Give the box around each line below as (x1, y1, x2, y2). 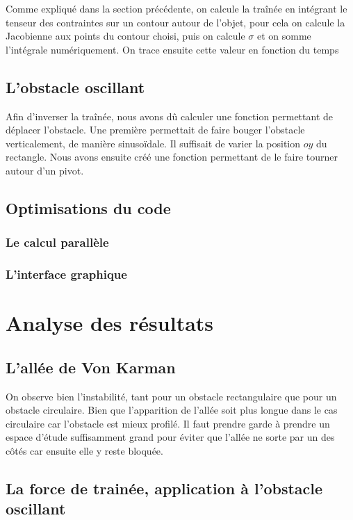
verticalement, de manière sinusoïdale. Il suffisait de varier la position (6, 136, 301, 150)
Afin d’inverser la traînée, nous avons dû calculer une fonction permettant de (6, 108, 334, 123)
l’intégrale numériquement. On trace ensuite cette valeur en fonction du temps (6, 42, 339, 56)
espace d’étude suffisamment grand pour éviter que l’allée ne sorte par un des (6, 430, 335, 444)
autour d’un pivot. (6, 163, 84, 177)
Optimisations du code (6, 197, 171, 218)
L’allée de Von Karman (6, 356, 176, 377)
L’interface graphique (6, 266, 127, 283)
